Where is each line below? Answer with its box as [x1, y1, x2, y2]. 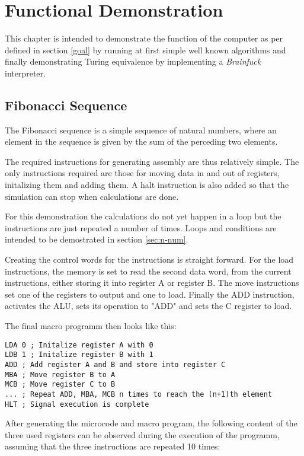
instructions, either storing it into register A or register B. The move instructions [5, 276, 299, 289]
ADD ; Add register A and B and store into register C [5, 360, 226, 369]
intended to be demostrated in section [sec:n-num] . [5, 233, 188, 245]
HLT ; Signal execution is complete [5, 400, 149, 409]
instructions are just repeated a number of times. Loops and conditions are [5, 221, 277, 234]
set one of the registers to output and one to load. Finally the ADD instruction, [5, 288, 295, 300]
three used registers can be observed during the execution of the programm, [5, 428, 280, 441]
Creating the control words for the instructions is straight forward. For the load [5, 253, 294, 266]
